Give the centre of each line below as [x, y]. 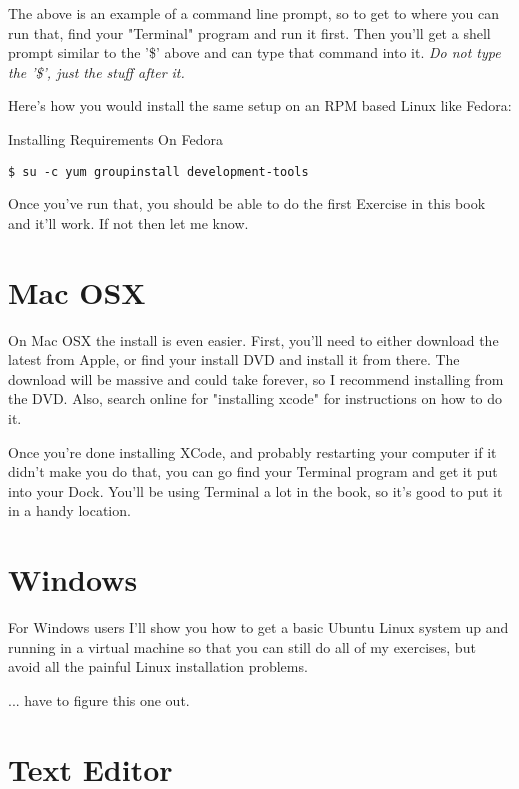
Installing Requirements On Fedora [115, 138]
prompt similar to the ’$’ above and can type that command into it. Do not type [254, 52]
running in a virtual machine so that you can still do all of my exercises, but [242, 646]
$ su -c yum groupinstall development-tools [158, 171]
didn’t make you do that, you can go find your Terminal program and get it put [253, 471]
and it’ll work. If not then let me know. [128, 222]
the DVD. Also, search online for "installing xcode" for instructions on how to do [255, 398]
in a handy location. [69, 510]
